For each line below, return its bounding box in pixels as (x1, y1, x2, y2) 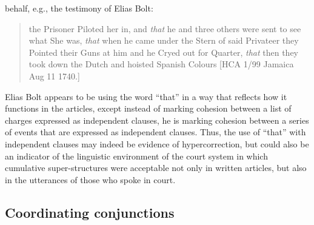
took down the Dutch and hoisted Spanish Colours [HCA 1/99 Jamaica (28, 58, 294, 70)
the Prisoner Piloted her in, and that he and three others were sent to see (28, 22, 301, 35)
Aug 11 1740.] (28, 69, 80, 82)
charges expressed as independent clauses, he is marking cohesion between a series (5, 113, 309, 126)
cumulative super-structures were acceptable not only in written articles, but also (5, 161, 307, 174)
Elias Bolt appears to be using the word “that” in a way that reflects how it (5, 90, 287, 102)
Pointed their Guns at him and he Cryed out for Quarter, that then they (28, 45, 299, 58)
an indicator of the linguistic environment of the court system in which (5, 149, 268, 162)
